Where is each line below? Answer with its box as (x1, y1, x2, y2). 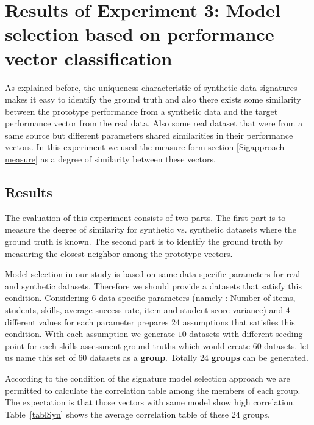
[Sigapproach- (237, 140, 287, 153)
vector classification (5, 45, 173, 70)
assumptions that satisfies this (182, 315, 295, 328)
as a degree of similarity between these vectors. (40, 153, 216, 165)
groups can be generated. (211, 351, 309, 364)
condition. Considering (5, 291, 89, 304)
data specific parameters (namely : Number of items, (99, 291, 296, 304)
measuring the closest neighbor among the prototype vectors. (5, 247, 233, 260)
